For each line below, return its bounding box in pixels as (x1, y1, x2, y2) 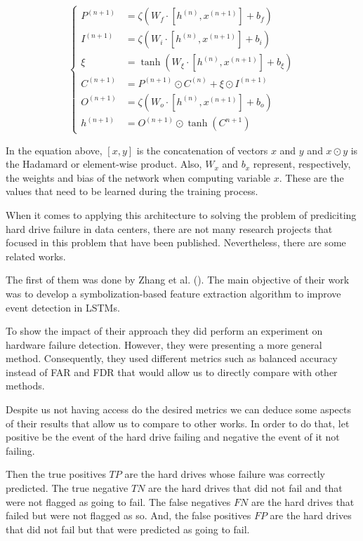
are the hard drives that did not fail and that (148, 481, 343, 495)
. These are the (279, 170, 344, 185)
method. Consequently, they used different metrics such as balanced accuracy (6, 351, 338, 366)
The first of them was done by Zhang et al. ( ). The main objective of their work (6, 272, 350, 287)
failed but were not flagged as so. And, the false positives (6, 508, 251, 523)
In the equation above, (6, 142, 103, 157)
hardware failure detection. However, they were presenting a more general (6, 337, 322, 352)
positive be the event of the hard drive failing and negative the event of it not (6, 429, 340, 444)
